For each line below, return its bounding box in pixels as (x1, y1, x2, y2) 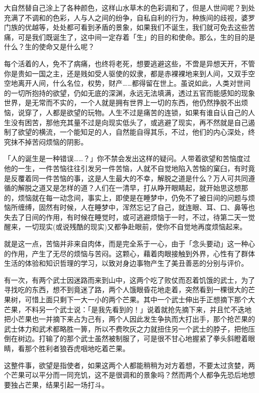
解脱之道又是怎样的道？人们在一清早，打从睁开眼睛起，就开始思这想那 (17, 183, 248, 193)
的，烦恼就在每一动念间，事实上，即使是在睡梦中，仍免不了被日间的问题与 (4, 192, 248, 202)
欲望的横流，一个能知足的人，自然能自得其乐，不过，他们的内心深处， (17, 127, 248, 137)
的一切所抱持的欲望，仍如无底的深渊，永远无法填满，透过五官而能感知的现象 (4, 87, 255, 98)
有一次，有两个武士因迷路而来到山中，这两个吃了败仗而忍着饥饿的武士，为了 (4, 274, 255, 285)
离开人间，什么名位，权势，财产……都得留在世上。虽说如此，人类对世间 (17, 78, 251, 88)
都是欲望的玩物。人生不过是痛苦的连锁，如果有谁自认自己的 (52, 107, 248, 117)
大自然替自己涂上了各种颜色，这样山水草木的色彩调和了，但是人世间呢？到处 (4, 2, 255, 12)
